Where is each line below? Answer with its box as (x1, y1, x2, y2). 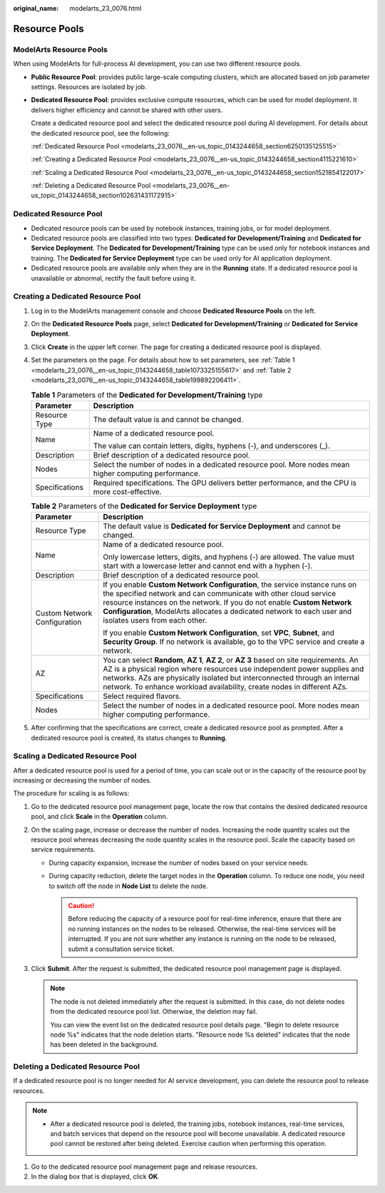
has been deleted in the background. (50, 1040, 158, 1049)
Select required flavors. (103, 691, 182, 701)
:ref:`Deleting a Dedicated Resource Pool (31, 181, 151, 190)
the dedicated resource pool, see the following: (31, 129, 170, 137)
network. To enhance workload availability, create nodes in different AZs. (103, 682, 349, 692)
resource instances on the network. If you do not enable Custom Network (103, 598, 352, 608)
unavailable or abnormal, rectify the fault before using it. (31, 273, 196, 282)
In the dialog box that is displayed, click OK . (31, 1172, 160, 1181)
